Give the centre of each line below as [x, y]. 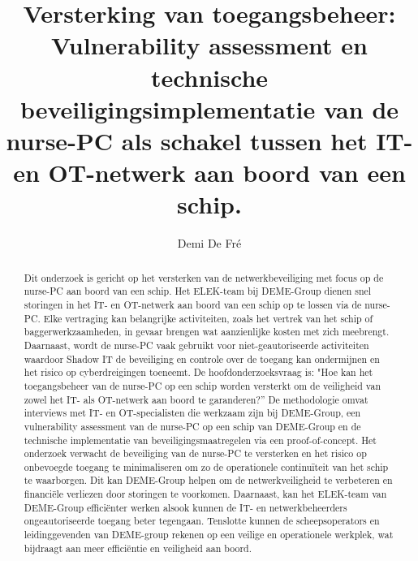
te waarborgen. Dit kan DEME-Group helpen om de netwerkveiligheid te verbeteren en [208, 480]
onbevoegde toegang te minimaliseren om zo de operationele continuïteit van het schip [206, 466]
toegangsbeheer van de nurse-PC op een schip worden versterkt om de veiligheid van [202, 385]
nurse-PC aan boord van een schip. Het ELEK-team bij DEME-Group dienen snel [198, 291]
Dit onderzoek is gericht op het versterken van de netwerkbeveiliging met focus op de [204, 277]
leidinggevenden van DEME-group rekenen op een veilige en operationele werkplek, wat [209, 535]
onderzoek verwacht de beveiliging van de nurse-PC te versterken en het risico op [195, 453]
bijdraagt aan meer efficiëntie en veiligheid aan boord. [138, 548]
